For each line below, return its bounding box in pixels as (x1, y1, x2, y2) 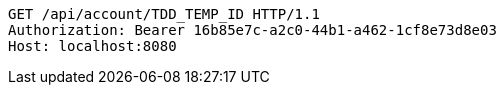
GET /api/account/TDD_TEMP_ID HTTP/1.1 (8, 6, 320, 22)
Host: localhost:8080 (8, 38, 177, 54)
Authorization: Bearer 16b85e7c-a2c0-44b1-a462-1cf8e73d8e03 (8, 22, 497, 38)
